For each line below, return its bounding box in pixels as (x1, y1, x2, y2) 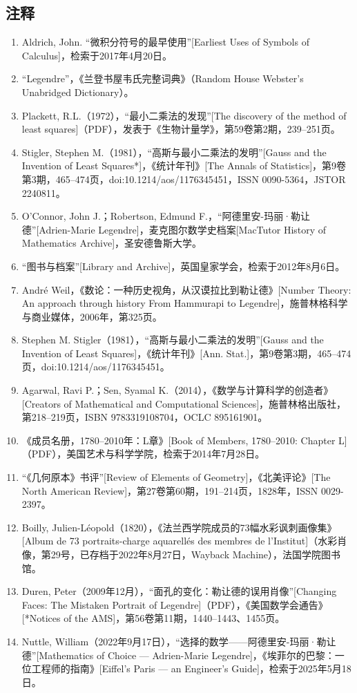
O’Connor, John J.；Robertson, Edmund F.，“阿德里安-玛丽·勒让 (21, 209, 311, 223)
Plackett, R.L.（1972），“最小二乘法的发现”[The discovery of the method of (21, 108, 347, 122)
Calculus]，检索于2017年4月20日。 (21, 48, 172, 62)
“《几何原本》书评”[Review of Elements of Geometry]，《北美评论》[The (21, 470, 331, 484)
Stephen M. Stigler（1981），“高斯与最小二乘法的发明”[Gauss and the (21, 332, 324, 347)
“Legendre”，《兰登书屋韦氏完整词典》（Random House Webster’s (21, 71, 304, 86)
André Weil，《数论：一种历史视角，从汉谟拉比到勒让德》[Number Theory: (21, 282, 351, 296)
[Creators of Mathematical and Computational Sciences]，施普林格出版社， (21, 396, 347, 410)
